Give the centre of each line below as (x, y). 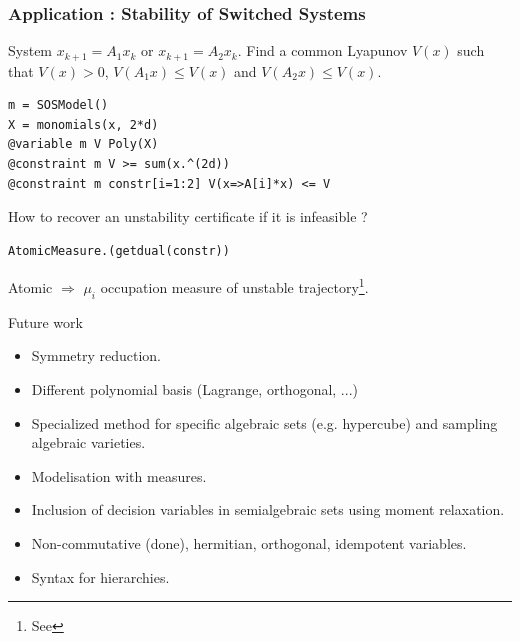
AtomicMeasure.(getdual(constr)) (119, 250)
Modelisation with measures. (119, 475)
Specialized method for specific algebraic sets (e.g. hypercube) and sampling (264, 422)
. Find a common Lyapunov (322, 50)
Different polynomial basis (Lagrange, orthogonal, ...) (194, 389)
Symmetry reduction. (96, 355)
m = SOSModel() (58, 105)
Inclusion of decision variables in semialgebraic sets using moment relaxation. (268, 509)
